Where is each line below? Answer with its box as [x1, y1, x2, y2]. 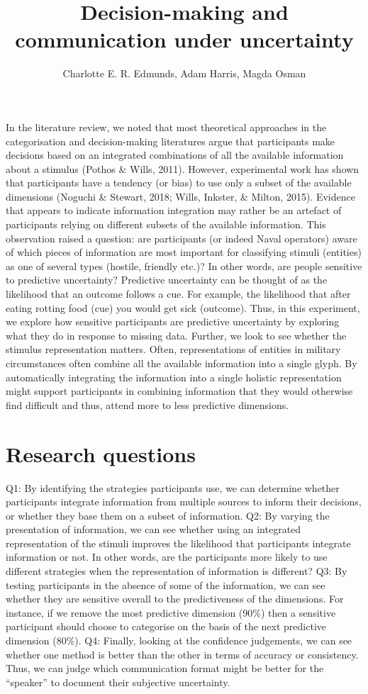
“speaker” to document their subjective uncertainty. [6, 674, 230, 689]
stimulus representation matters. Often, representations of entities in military [6, 342, 341, 357]
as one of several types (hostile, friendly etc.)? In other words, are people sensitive [6, 258, 362, 273]
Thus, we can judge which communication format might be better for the [6, 661, 324, 676]
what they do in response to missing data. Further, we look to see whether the [6, 328, 347, 342]
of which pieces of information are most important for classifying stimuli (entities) [6, 245, 362, 259]
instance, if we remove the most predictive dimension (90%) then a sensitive [6, 605, 336, 620]
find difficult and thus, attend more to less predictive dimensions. [6, 397, 289, 412]
